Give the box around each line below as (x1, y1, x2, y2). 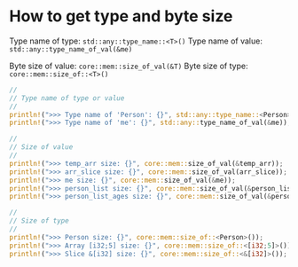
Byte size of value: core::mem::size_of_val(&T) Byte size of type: (9, 60, 248, 71)
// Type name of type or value (9, 93, 125, 103)
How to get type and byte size (9, 6, 233, 27)
